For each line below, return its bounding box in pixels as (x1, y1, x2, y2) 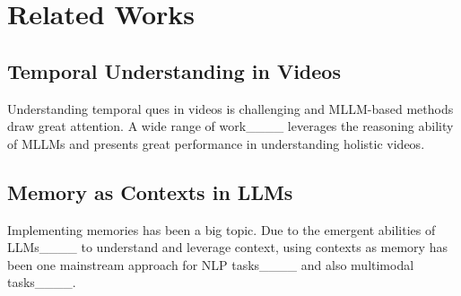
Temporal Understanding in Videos (7, 57, 341, 84)
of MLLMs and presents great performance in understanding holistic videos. (7, 134, 425, 152)
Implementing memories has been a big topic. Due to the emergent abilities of (7, 220, 436, 239)
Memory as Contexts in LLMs (7, 178, 293, 205)
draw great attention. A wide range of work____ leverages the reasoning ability (7, 117, 454, 135)
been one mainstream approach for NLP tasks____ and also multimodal (7, 255, 414, 274)
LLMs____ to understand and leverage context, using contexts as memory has (7, 238, 448, 257)
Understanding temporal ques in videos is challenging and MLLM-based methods (7, 99, 454, 118)
